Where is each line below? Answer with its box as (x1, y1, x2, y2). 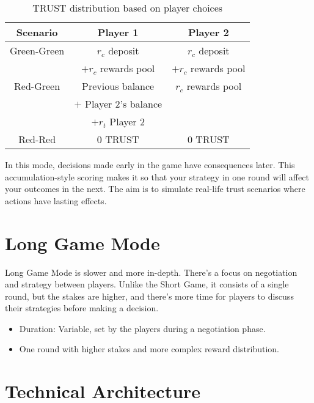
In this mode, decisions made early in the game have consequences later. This (5, 158, 295, 171)
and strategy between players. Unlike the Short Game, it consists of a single (5, 278, 289, 290)
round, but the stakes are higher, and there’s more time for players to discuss (5, 289, 294, 302)
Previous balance (82, 79, 155, 93)
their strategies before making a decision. (5, 301, 159, 314)
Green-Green (10, 43, 65, 57)
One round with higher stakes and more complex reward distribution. (19, 342, 279, 355)
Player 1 (97, 25, 139, 39)
